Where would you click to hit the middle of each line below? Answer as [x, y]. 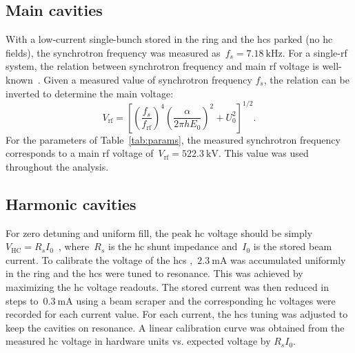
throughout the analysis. [57, 166]
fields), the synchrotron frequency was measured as [113, 52]
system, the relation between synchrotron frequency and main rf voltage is [162, 66]
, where [74, 246]
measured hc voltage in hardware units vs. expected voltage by [138, 341]
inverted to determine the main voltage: [90, 93]
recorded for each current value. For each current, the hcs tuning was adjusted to [177, 314]
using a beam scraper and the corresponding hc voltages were [206, 300]
